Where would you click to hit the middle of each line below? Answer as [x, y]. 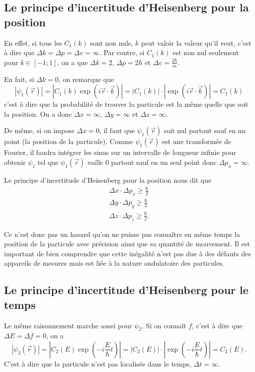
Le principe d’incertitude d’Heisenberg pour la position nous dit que [108, 180]
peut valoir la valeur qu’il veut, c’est [196, 42]
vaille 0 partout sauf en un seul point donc [152, 162]
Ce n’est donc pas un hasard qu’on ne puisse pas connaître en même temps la [122, 234]
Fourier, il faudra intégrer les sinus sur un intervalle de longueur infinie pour [120, 152]
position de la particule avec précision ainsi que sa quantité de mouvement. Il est [127, 244]
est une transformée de [196, 141]
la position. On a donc [38, 113]
